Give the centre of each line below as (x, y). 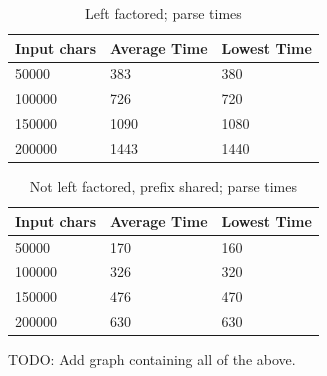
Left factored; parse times (163, 13)
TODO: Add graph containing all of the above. (152, 359)
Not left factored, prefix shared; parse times (163, 186)
